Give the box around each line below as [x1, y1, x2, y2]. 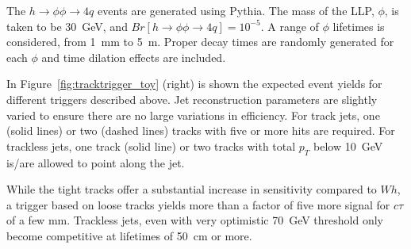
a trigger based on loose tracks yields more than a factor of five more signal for [6, 196, 390, 213]
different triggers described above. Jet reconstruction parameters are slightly [6, 90, 378, 107]
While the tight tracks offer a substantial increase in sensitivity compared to [6, 181, 377, 197]
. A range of [260, 17, 319, 34]
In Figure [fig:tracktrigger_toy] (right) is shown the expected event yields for [6, 75, 382, 92]
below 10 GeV [313, 137, 383, 154]
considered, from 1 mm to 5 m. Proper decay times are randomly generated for [6, 33, 394, 50]
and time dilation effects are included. [41, 48, 226, 65]
